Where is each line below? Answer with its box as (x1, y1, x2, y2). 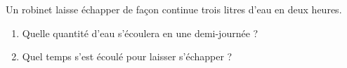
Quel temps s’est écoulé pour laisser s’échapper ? (22, 49, 233, 64)
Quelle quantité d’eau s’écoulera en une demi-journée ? (22, 25, 258, 40)
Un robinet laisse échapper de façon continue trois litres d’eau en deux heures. (6, 2, 342, 16)
